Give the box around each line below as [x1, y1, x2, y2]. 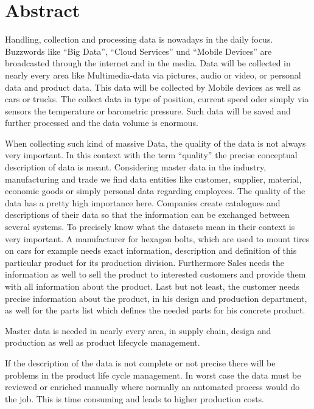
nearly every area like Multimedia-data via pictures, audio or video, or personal [5, 68, 301, 81]
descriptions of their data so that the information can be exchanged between [5, 208, 290, 221]
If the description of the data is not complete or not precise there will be [5, 356, 276, 369]
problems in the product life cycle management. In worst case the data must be [5, 368, 301, 381]
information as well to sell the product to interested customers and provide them [5, 268, 306, 281]
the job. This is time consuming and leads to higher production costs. [5, 392, 264, 405]
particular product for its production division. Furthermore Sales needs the [5, 256, 285, 268]
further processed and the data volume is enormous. [5, 116, 198, 129]
